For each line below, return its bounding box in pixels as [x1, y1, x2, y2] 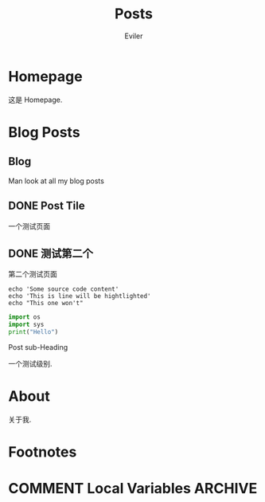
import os [8, 313, 41, 321]
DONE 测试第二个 [8, 246, 94, 260]
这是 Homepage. [8, 95, 63, 104]
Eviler [124, 31, 143, 41]
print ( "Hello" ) [8, 328, 59, 336]
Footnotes [8, 443, 77, 461]
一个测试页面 [8, 221, 50, 231]
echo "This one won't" [8, 300, 84, 308]
